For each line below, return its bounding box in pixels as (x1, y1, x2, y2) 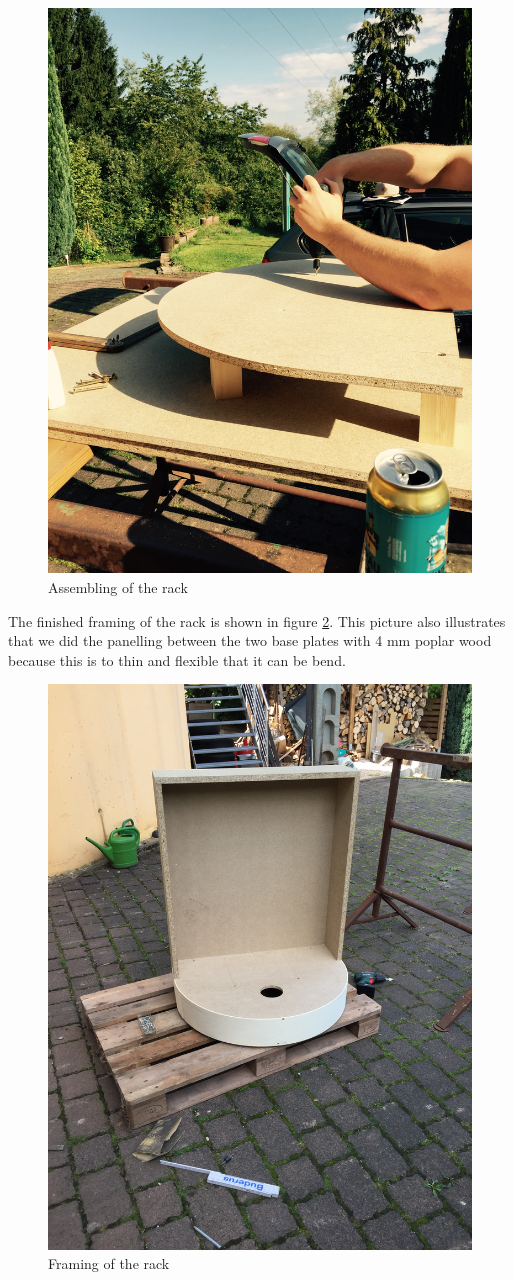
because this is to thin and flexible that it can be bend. (8, 649, 346, 670)
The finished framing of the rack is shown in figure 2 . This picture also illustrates (8, 610, 506, 631)
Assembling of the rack (48, 576, 188, 597)
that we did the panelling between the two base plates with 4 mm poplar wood (8, 630, 492, 651)
